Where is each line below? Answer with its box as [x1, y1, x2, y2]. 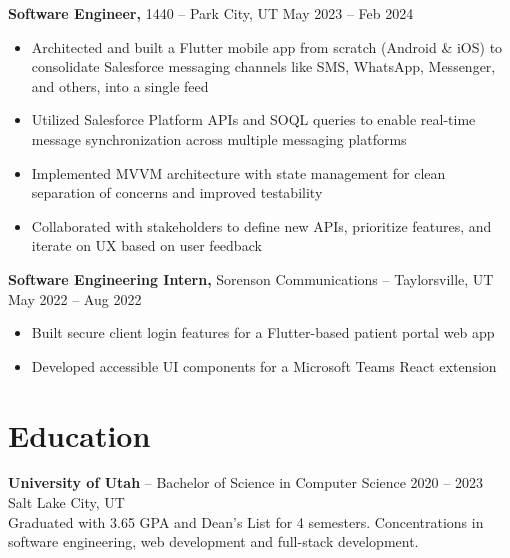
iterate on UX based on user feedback [31, 235, 262, 256]
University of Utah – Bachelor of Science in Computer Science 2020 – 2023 [8, 472, 483, 493]
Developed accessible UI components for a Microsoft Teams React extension [31, 355, 497, 376]
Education [8, 414, 151, 455]
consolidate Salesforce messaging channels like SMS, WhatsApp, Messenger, [31, 56, 496, 77]
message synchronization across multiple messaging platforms [31, 128, 407, 149]
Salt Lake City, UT [8, 492, 125, 513]
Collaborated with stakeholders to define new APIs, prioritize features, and [31, 215, 492, 236]
